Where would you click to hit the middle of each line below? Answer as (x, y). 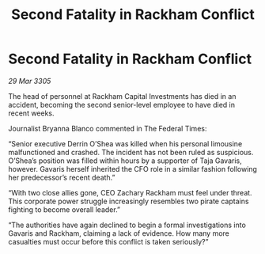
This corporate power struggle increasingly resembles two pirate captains (129, 201)
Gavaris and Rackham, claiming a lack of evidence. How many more (119, 233)
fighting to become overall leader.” (64, 209)
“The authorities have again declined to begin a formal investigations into (127, 225)
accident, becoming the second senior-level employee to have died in (122, 104)
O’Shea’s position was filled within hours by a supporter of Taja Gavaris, (125, 161)
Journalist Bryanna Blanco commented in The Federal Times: (108, 128)
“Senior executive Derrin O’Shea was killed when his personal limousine (125, 143)
